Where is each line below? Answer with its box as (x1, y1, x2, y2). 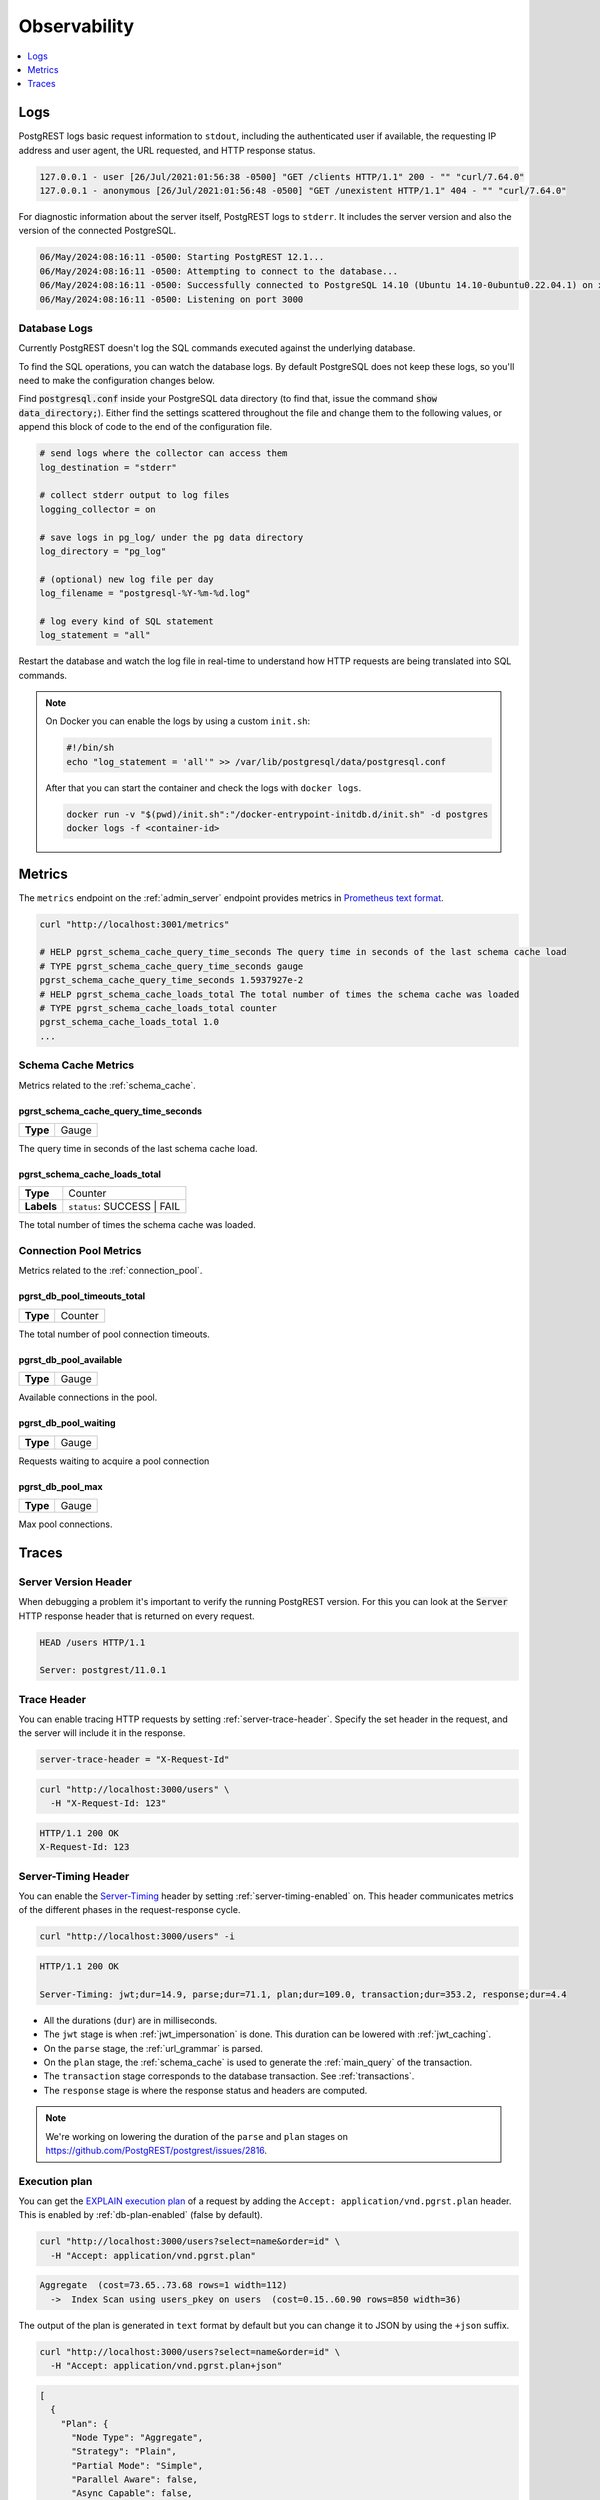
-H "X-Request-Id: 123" (50, 1798, 167, 1809)
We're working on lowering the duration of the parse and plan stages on (45, 2130, 349, 2142)
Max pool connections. (18, 1518, 113, 1530)
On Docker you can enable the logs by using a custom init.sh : (45, 715, 311, 727)
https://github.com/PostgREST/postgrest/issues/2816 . (45, 2144, 268, 2156)
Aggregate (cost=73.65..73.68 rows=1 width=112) (39, 2280, 288, 2291)
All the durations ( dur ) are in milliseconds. (43, 2014, 218, 2026)
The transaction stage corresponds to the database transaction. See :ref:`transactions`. (43, 2070, 415, 2082)
